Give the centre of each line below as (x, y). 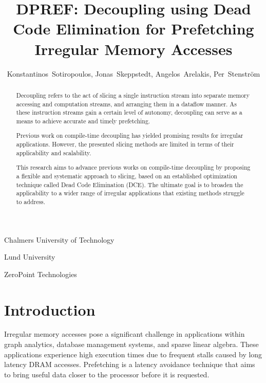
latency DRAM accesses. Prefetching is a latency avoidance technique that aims (130, 364)
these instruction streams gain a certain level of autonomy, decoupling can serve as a (129, 112)
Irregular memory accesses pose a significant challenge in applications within (125, 334)
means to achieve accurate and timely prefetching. (83, 121)
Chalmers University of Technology (59, 239)
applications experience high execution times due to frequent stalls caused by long (133, 354)
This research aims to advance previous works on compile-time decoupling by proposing (133, 167)
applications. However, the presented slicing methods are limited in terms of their (125, 144)
